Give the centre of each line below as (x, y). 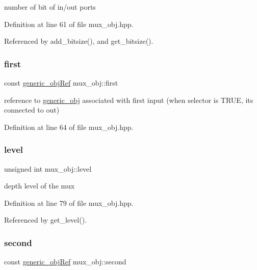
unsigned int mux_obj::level (48, 168)
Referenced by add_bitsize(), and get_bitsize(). (79, 41)
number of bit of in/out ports (50, 7)
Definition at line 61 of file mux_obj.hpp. (69, 24)
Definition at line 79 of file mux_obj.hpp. (69, 202)
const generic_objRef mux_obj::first (61, 83)
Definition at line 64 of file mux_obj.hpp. (69, 127)
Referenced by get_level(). (45, 220)
